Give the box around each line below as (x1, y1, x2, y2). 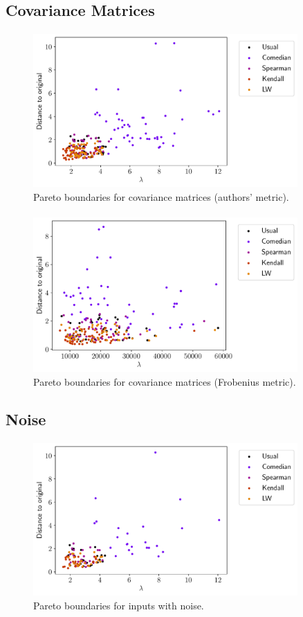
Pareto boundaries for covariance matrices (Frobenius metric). (33, 374, 296, 388)
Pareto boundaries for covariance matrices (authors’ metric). (33, 189, 289, 204)
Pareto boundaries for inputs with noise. (33, 598, 204, 613)
